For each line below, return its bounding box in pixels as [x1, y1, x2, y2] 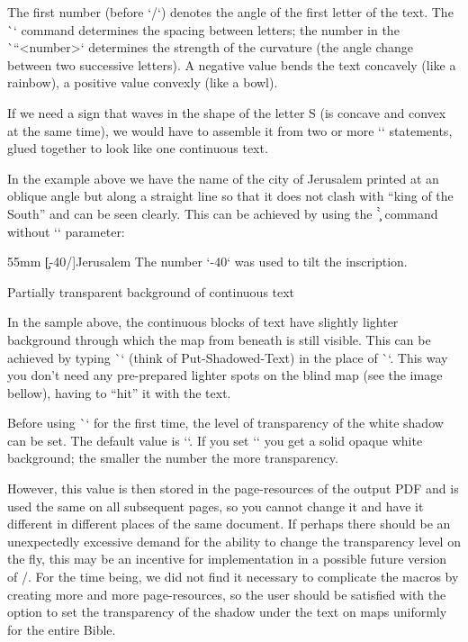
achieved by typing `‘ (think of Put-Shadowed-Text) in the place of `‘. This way [7, 348, 448, 366]
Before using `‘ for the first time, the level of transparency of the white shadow [7, 413, 444, 432]
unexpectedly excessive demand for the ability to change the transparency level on [7, 531, 461, 550]
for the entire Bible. [7, 619, 116, 638]
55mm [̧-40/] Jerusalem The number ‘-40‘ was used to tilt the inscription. [7, 252, 408, 271]
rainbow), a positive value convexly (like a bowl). [7, 73, 278, 92]
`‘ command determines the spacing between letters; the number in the [7, 20, 400, 39]
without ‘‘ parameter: [7, 222, 125, 240]
